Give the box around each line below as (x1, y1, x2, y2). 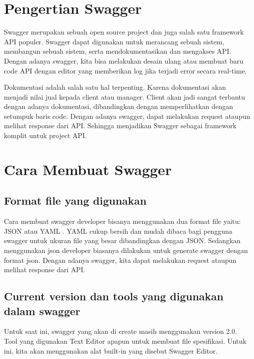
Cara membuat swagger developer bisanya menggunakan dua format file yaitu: (4, 216, 241, 226)
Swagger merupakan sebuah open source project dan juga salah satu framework (4, 27, 244, 37)
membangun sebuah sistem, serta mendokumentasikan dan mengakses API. (4, 46, 231, 56)
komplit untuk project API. (4, 130, 87, 141)
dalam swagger (4, 303, 80, 318)
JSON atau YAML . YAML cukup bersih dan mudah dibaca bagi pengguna (4, 225, 232, 236)
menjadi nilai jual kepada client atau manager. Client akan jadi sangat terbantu (4, 91, 245, 102)
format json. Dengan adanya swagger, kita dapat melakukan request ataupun (4, 254, 237, 265)
